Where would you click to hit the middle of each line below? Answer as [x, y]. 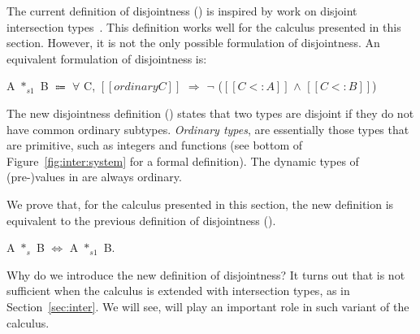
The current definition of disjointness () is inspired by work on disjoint [182, 11]
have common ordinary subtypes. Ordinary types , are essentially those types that [208, 129]
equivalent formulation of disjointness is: [107, 58]
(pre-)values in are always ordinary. [94, 177]
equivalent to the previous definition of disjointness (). [141, 220]
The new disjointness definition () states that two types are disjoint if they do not [210, 113]
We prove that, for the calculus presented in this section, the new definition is [200, 204]
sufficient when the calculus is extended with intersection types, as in [178, 291]
